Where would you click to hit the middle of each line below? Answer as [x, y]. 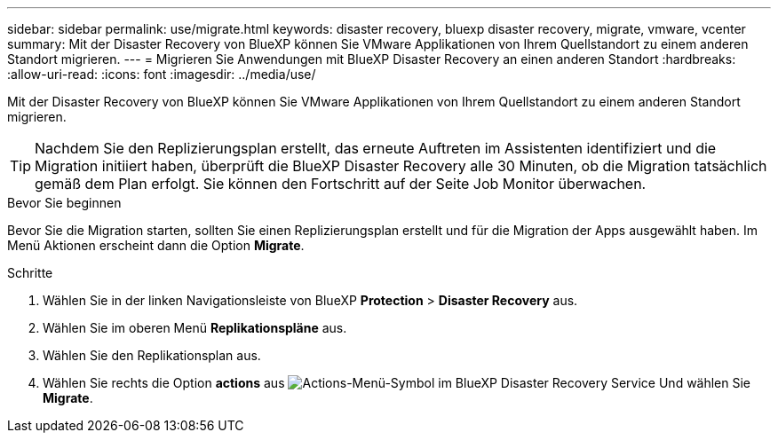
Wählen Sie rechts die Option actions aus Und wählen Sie [397, 383]
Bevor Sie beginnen [64, 203]
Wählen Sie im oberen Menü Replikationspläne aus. [195, 328]
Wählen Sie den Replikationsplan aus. [152, 355]
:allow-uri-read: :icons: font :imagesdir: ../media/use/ [162, 74]
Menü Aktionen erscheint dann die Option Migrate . [156, 245]
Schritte [30, 273]
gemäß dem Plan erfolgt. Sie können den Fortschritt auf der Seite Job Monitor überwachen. [341, 184]
